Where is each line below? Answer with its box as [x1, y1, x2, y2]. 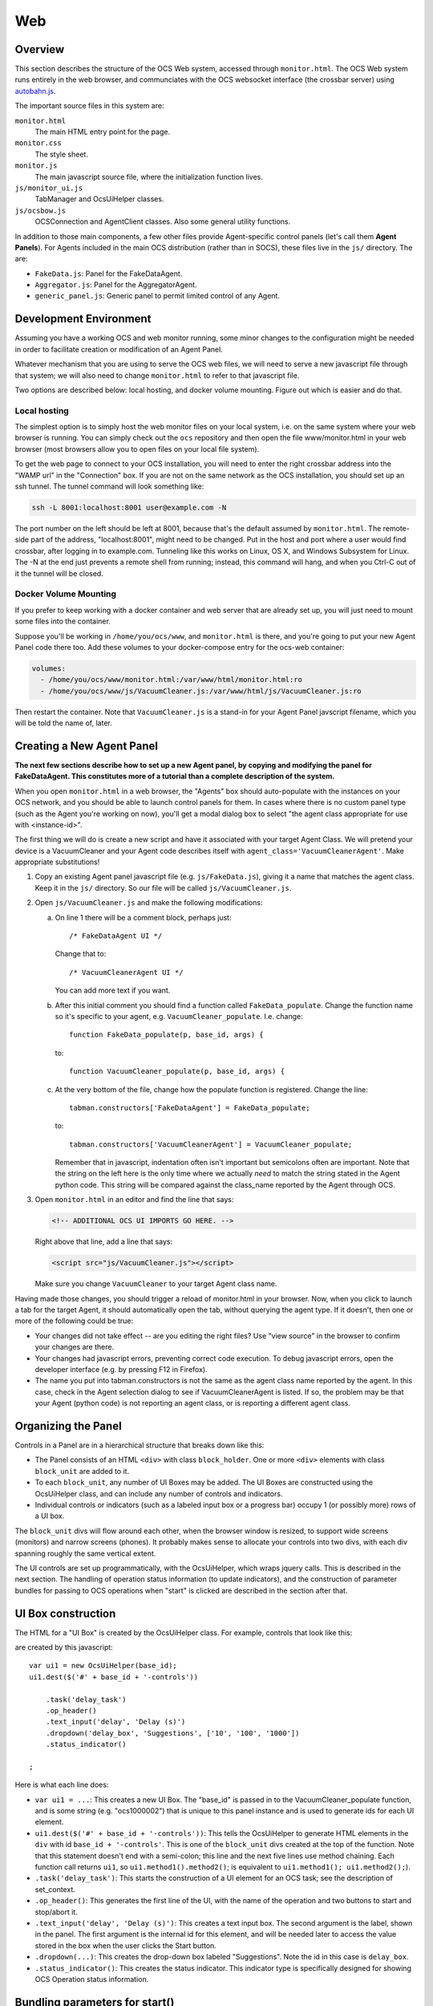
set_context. [34, 1884, 76, 1894]
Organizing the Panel [14, 1419, 122, 1432]
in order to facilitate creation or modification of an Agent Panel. [14, 344, 224, 354]
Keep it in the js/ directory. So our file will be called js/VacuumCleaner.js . [34, 883, 292, 892]
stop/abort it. [34, 1907, 78, 1917]
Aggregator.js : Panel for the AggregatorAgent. [34, 280, 197, 290]
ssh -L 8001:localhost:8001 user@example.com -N [31, 503, 227, 513]
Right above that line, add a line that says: [34, 1236, 172, 1247]
